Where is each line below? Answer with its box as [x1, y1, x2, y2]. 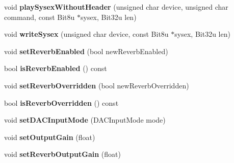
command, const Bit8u [4, 11, 75, 22]
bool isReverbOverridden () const [4, 97, 119, 108]
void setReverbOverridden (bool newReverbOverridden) [4, 80, 189, 90]
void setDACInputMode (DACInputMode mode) [4, 114, 166, 125]
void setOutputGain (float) [4, 131, 95, 142]
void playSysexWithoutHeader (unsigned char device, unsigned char [4, 2, 228, 12]
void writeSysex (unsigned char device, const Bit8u [4, 29, 169, 39]
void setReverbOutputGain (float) [4, 149, 121, 159]
